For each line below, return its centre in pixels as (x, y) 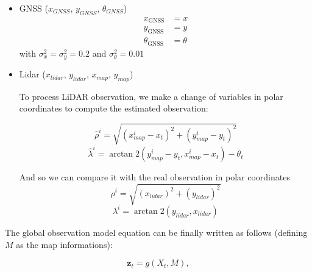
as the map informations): (64, 244)
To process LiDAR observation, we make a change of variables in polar (151, 96)
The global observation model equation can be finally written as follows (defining (156, 232)
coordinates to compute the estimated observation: (114, 108)
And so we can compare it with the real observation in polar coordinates (154, 177)
